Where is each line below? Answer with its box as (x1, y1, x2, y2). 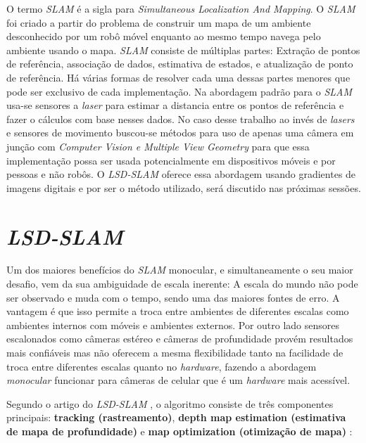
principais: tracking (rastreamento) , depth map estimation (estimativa (6, 410, 346, 425)
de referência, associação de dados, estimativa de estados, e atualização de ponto (6, 56, 353, 71)
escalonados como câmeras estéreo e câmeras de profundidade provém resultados (6, 331, 353, 346)
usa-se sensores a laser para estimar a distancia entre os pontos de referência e (6, 98, 344, 113)
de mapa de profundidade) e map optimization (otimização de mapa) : (6, 423, 353, 438)
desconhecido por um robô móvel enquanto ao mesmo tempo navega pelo (6, 29, 321, 44)
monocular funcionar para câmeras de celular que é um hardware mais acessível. (6, 373, 351, 387)
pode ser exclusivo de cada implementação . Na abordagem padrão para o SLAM (6, 84, 353, 98)
